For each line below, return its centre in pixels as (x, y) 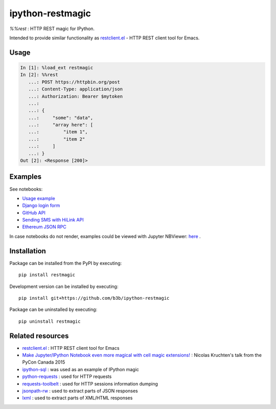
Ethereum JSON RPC (44, 227)
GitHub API (34, 212)
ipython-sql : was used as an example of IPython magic (80, 369)
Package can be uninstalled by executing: (53, 309)
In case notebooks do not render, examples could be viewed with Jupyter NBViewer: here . (105, 236)
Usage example (39, 198)
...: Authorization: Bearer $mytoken (75, 96)
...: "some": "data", (61, 118)
